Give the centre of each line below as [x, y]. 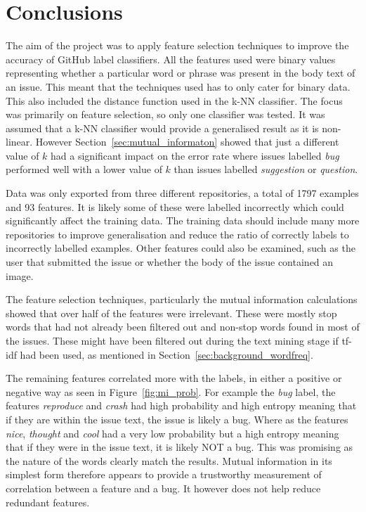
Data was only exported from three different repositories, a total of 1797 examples [182, 193]
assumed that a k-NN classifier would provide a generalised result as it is [162, 128]
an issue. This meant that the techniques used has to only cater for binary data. [178, 86]
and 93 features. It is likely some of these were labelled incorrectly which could [175, 206]
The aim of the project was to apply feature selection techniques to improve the [177, 45]
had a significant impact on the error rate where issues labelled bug [195, 155]
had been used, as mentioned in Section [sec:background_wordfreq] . [166, 354]
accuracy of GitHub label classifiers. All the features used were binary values [171, 59]
